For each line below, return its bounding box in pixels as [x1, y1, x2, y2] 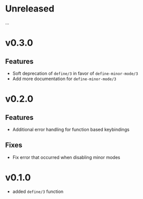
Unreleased [5, 3, 55, 15]
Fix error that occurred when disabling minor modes [12, 154, 120, 160]
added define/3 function [12, 188, 64, 194]
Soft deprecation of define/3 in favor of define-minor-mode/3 [12, 70, 138, 76]
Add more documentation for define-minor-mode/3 [12, 76, 116, 82]
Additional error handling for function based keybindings [12, 126, 129, 132]
